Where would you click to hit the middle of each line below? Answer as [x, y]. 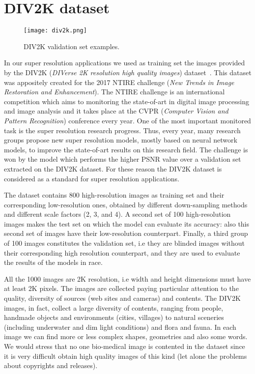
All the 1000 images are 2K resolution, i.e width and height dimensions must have [127, 278]
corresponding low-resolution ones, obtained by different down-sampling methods [126, 204]
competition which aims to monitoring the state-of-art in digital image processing [127, 101]
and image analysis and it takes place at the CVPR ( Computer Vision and [116, 111]
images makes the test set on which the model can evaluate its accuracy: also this [127, 223]
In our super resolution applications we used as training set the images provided [125, 63]
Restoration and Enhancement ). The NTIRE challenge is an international [114, 92]
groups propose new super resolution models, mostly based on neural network [121, 140]
